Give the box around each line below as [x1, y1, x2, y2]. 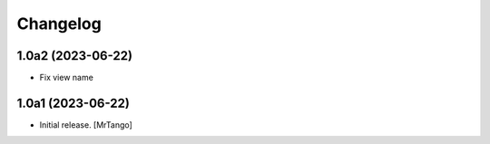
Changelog [16, 14, 102, 34]
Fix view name [39, 72, 94, 83]
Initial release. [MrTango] [39, 119, 133, 130]
